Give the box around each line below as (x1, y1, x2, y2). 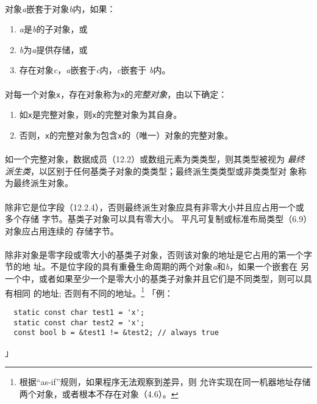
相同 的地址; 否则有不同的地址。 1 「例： (13, 284, 173, 299)
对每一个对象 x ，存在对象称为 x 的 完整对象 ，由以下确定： (5, 87, 227, 100)
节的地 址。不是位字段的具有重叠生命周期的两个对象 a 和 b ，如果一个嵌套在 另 (5, 260, 309, 273)
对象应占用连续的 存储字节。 (5, 224, 119, 237)
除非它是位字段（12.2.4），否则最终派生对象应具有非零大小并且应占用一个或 (5, 200, 304, 213)
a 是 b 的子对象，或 (19, 23, 88, 35)
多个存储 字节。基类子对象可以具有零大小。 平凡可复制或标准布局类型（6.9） (5, 212, 312, 225)
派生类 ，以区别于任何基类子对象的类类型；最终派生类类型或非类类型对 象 (5, 164, 298, 177)
